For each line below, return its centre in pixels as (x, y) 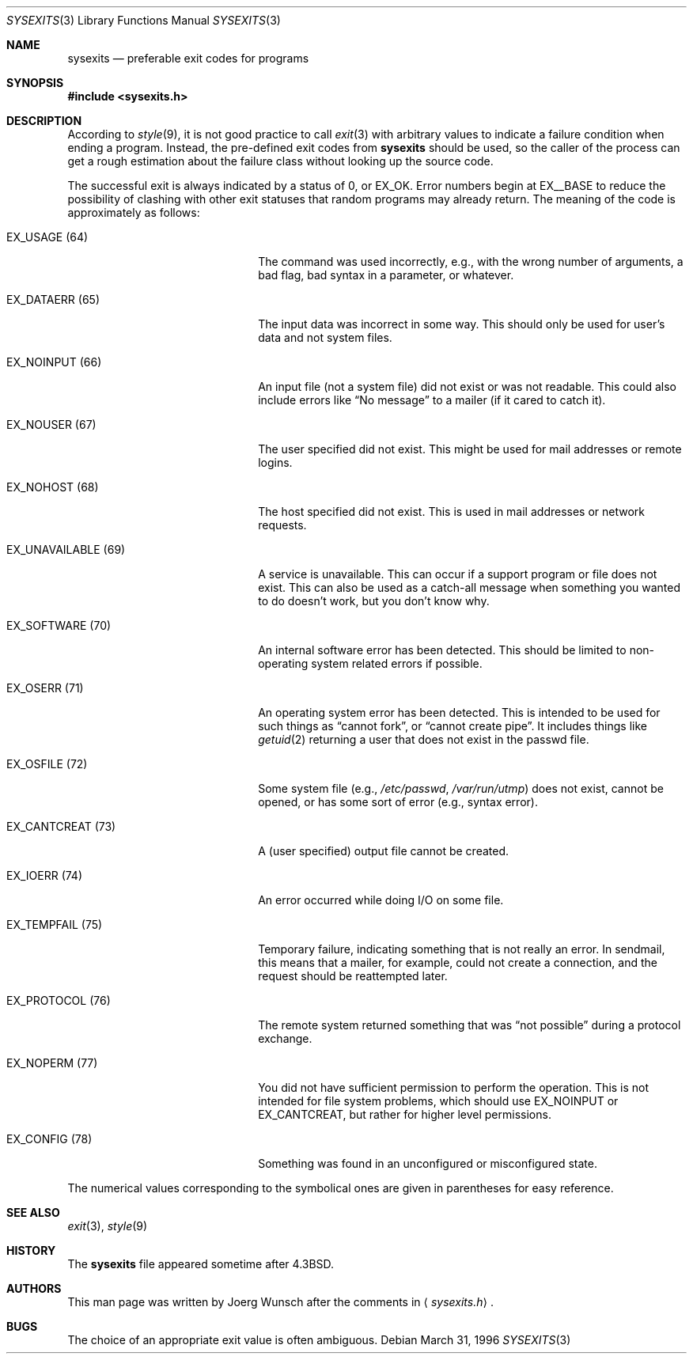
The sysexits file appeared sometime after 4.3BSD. (201, 1264)
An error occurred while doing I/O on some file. (381, 900)
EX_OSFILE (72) (47, 764)
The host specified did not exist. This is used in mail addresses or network (452, 511)
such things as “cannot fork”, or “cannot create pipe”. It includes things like (453, 726)
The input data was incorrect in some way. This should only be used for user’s (462, 324)
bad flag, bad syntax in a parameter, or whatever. (386, 275)
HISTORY (31, 1250)
